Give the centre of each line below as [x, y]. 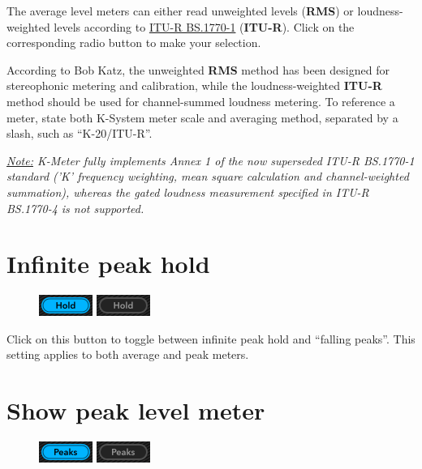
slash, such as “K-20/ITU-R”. [80, 133]
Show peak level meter [136, 410]
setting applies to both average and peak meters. [128, 354]
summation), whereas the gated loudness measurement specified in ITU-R [188, 192]
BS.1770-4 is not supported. [75, 208]
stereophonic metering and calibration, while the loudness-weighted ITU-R [194, 85]
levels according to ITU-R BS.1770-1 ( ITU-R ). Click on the [204, 26]
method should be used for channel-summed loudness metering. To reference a [201, 101]
